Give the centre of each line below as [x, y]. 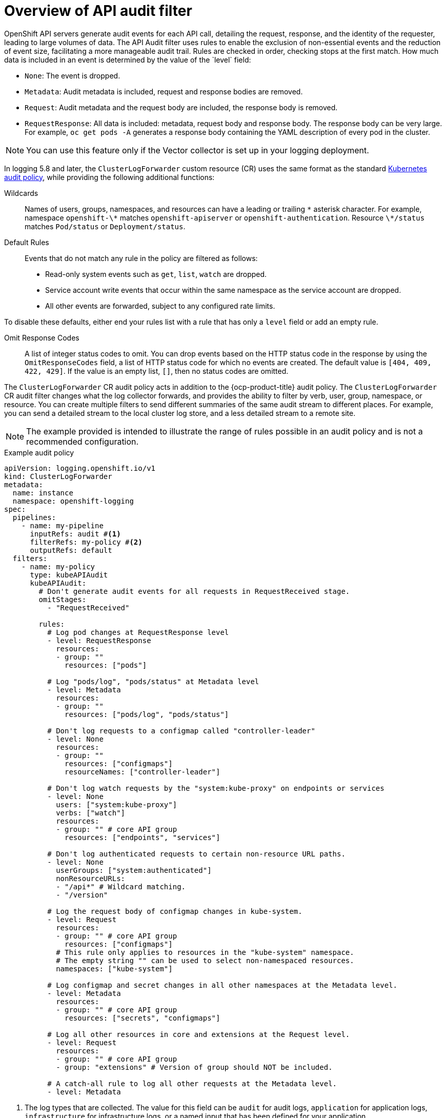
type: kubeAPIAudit [69, 575]
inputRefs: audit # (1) [75, 534]
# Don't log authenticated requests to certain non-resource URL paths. [196, 854]
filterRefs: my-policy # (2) [86, 542]
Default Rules [27, 242]
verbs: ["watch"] [91, 813]
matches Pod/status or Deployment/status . [105, 226]
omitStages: [63, 599]
